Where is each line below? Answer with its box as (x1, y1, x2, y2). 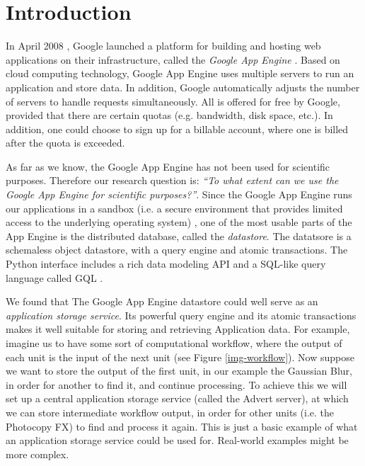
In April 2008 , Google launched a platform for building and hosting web (6, 38, 321, 53)
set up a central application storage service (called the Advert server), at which (6, 391, 349, 406)
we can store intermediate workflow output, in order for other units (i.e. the (6, 404, 334, 419)
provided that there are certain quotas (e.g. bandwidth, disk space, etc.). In (6, 108, 333, 123)
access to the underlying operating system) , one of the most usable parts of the (6, 215, 352, 229)
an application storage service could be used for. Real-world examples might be (6, 433, 349, 448)
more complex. (6, 446, 69, 461)
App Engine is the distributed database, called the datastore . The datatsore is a (6, 228, 352, 243)
